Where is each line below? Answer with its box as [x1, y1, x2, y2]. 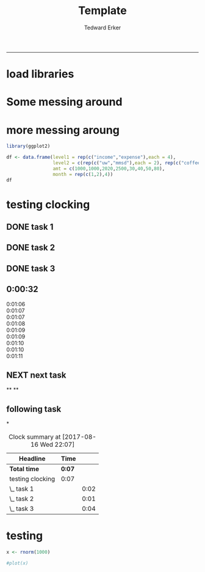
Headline [19, 455, 46, 463]
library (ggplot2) [6, 143, 51, 150]
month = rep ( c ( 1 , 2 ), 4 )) [52, 171, 113, 177]
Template [78, 4, 127, 18]
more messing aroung [6, 123, 120, 137]
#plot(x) [6, 560, 29, 566]
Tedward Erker [84, 24, 121, 31]
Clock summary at [9, 433, 61, 441]
